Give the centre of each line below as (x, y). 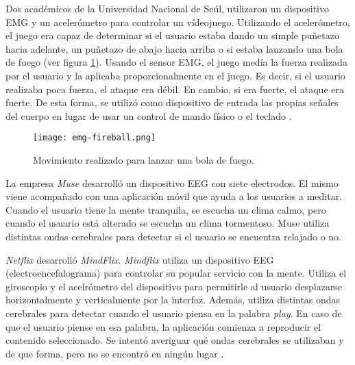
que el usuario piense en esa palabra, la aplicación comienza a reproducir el (163, 326)
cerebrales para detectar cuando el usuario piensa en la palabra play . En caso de (174, 313)
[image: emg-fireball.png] (94, 138)
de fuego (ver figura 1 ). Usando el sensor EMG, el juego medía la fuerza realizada (176, 62)
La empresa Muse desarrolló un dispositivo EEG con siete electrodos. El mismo (172, 182)
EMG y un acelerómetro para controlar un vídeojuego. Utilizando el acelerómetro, (178, 22)
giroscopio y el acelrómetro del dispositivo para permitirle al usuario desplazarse (174, 286)
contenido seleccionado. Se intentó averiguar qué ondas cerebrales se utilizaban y (175, 340)
